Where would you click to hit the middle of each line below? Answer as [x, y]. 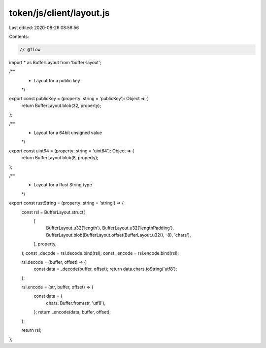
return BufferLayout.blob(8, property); [60, 158]
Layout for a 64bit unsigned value [68, 133]
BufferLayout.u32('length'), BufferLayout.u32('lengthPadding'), [110, 228]
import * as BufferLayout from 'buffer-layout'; [55, 62]
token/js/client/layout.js [59, 13]
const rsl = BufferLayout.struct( [53, 212]
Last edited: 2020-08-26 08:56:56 [44, 28]
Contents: [19, 36]
